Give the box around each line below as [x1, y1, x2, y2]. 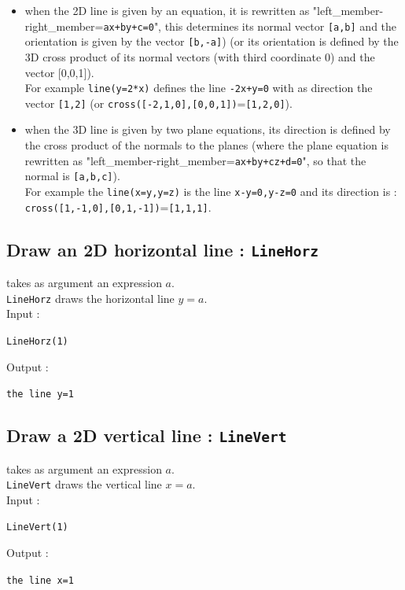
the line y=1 [6, 389, 74, 400]
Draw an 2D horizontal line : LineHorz [6, 237, 319, 261]
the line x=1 [6, 574, 74, 586]
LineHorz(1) [6, 335, 68, 347]
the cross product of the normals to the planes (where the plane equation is [24, 137, 388, 153]
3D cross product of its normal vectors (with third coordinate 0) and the [24, 48, 375, 65]
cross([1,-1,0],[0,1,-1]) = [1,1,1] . [24, 198, 212, 215]
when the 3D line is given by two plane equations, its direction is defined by [24, 121, 391, 138]
